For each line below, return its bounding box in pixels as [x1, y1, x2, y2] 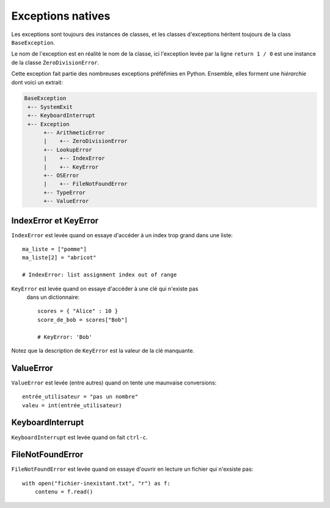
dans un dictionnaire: [26, 293, 79, 301]
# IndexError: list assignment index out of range [22, 271, 177, 278]
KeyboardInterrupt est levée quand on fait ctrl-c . [11, 433, 148, 441]
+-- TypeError [43, 189, 86, 196]
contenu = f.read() [34, 488, 94, 495]
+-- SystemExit [28, 103, 73, 110]
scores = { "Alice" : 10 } [37, 307, 119, 315]
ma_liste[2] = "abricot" [22, 254, 97, 261]
